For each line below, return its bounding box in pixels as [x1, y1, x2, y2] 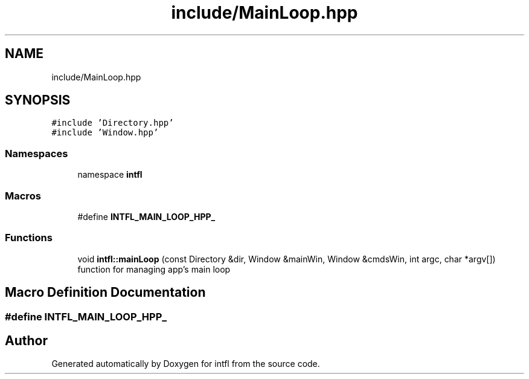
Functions [5, 232, 53, 244]
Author [5, 332, 48, 348]
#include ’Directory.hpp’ [51, 118, 174, 128]
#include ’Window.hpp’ [51, 128, 159, 138]
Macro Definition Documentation [5, 285, 206, 300]
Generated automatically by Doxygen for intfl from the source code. [51, 358, 320, 369]
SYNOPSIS [5, 92, 71, 108]
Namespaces [5, 147, 68, 160]
